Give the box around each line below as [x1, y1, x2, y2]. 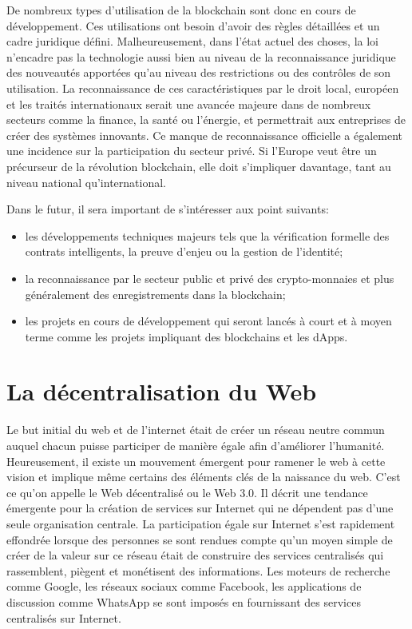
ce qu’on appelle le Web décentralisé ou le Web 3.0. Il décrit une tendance [6, 484, 368, 500]
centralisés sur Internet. [6, 609, 121, 626]
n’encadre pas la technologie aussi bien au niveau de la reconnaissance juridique [6, 48, 396, 65]
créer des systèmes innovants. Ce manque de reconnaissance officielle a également [6, 126, 402, 143]
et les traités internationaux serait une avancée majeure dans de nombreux [6, 95, 371, 112]
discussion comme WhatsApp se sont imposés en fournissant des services [6, 593, 361, 610]
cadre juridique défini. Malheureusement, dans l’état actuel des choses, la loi [6, 33, 379, 50]
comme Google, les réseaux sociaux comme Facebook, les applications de [6, 578, 362, 595]
